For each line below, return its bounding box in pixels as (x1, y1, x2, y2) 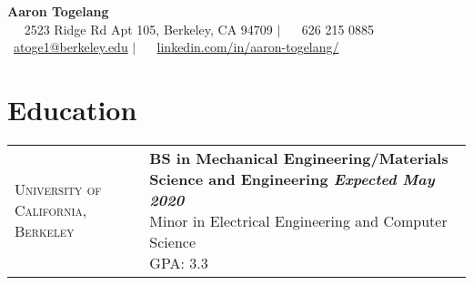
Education (7, 90, 137, 127)
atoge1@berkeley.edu (14, 37, 128, 56)
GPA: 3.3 (149, 251, 208, 273)
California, (15, 199, 87, 221)
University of (15, 178, 102, 200)
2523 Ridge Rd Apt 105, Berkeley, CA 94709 (24, 19, 273, 38)
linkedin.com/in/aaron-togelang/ (156, 37, 339, 56)
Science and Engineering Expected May (149, 168, 435, 189)
